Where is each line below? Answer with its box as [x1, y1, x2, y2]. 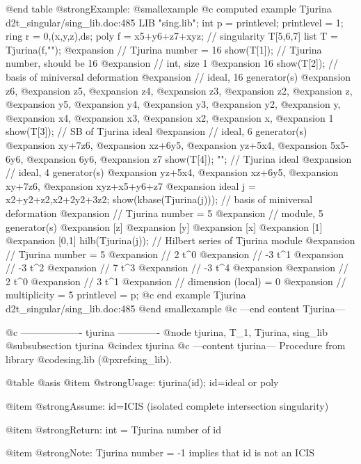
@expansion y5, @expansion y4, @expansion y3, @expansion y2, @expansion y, [6, 97, 341, 111]
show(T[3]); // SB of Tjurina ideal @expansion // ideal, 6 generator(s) [6, 124, 307, 138]
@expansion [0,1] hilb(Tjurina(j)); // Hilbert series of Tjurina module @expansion [6, 233, 355, 248]
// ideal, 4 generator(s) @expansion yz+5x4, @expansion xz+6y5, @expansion [6, 165, 339, 179]
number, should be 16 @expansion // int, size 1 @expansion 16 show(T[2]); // [6, 56, 338, 70]
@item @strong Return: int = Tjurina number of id [6, 422, 222, 436]
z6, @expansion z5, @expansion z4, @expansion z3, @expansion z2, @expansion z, [6, 83, 353, 97]
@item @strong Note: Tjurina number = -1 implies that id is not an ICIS [6, 445, 315, 460]
